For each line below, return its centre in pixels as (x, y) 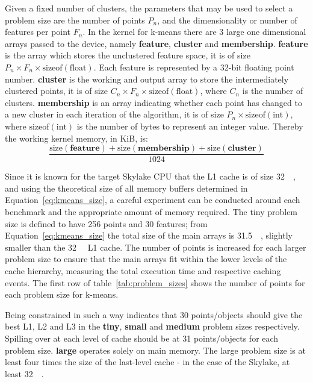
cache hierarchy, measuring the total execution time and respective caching (143, 270)
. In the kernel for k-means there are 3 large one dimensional (194, 32)
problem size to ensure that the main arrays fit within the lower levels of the (146, 259)
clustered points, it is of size (57, 91)
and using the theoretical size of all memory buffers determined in (126, 188)
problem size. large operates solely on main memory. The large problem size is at (155, 350)
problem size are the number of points (75, 20)
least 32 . (24, 373)
